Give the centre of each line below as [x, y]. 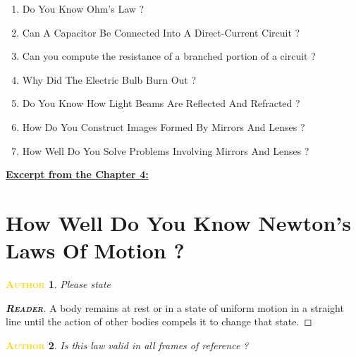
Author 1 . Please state [59, 284]
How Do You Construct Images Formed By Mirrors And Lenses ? [164, 126]
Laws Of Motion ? [95, 250]
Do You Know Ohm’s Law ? [83, 8]
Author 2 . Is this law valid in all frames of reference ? [127, 345]
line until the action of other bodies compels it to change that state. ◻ [159, 321]
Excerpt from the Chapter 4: [77, 174]
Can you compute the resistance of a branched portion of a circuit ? [169, 56]
